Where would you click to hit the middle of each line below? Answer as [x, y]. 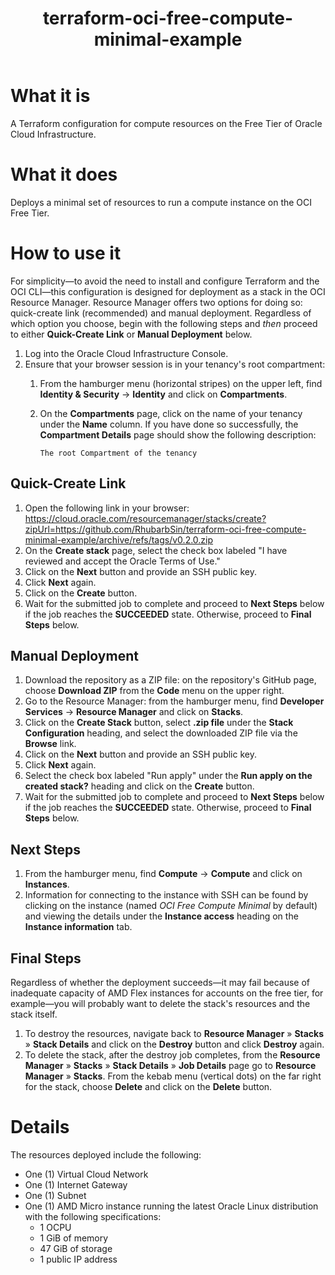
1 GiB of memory [74, 1238]
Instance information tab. [78, 927]
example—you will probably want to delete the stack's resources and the [160, 1004]
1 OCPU [55, 1227]
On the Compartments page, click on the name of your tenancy [171, 413]
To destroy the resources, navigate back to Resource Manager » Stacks [174, 1034]
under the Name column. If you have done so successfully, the [169, 424]
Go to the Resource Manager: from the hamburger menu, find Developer [174, 701]
